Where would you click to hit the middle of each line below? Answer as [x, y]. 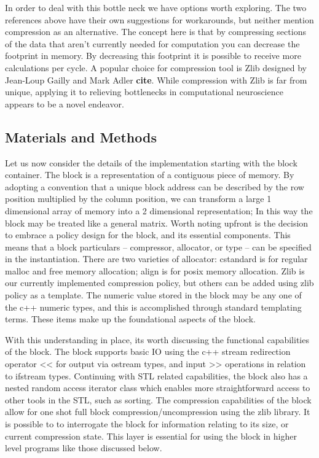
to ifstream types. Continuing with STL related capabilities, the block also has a [156, 375]
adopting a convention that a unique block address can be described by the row [155, 186]
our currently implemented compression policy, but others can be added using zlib [159, 283]
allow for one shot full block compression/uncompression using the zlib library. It [158, 412]
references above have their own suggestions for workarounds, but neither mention [159, 19]
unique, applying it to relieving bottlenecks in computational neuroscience [144, 92]
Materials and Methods [81, 137]
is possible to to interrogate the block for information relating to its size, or [147, 424]
